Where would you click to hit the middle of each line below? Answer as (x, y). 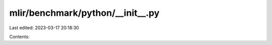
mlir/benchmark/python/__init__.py (84, 13)
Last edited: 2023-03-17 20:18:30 (44, 28)
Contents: (19, 37)
